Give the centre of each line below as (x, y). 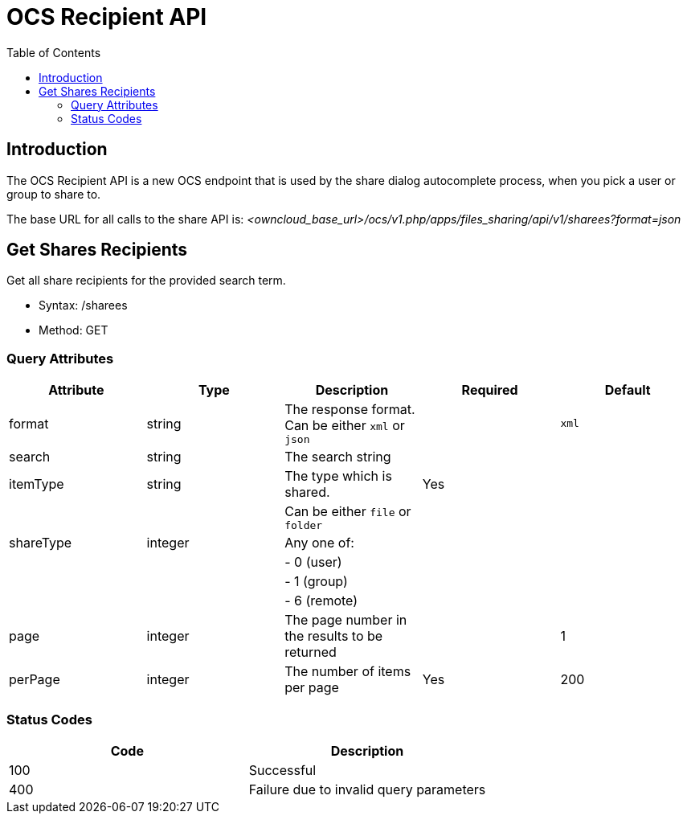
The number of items (348, 672)
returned (311, 652)
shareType (41, 543)
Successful (282, 770)
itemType (37, 484)
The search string (338, 457)
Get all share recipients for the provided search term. (146, 281)
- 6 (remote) (321, 601)
